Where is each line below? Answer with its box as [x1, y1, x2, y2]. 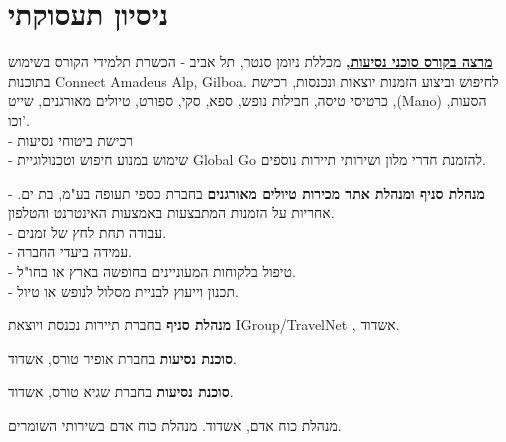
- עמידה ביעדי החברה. [8, 241, 132, 262]
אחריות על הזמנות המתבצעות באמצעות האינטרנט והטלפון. [8, 202, 335, 223]
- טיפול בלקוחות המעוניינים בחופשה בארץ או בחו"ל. [8, 261, 296, 282]
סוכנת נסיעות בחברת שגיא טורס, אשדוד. [8, 381, 234, 402]
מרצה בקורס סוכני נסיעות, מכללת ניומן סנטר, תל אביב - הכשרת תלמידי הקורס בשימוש [8, 51, 493, 72]
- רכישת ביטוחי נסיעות [8, 129, 134, 150]
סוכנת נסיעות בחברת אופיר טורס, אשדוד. [8, 347, 237, 368]
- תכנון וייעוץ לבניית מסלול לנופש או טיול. [8, 280, 239, 301]
